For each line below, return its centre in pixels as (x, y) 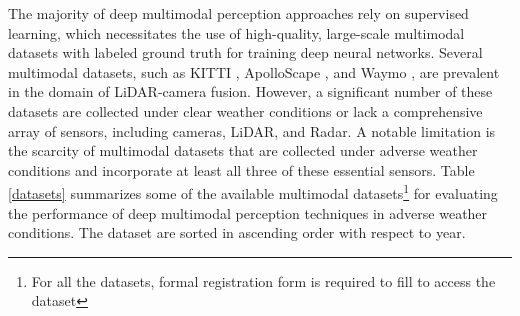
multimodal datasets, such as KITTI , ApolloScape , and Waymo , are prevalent (254, 71)
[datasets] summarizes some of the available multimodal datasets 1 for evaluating (253, 191)
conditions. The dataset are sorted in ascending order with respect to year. (237, 232)
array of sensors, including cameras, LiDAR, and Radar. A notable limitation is (252, 130)
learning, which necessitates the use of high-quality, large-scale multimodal (236, 32)
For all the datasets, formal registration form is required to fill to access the (263, 280)
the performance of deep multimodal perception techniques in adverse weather (248, 212)
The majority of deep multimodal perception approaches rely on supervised (238, 13)
